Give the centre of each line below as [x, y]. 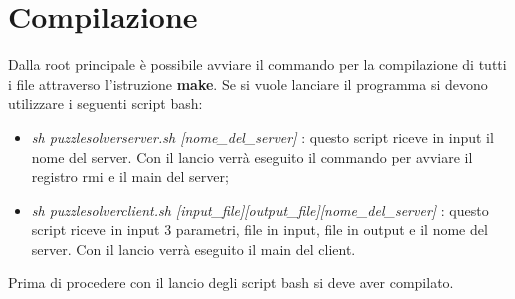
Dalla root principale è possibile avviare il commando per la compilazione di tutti [257, 64]
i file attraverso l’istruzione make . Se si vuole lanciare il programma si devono [248, 83]
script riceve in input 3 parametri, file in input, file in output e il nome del [259, 229]
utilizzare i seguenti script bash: [105, 103]
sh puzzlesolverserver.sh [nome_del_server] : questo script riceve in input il [262, 136]
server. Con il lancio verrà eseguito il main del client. [193, 248]
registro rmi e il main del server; [130, 176]
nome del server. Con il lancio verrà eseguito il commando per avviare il [252, 156]
